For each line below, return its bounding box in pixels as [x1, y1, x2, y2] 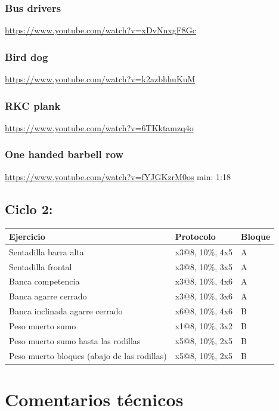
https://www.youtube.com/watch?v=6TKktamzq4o [5, 121, 194, 134]
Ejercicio [9, 230, 45, 242]
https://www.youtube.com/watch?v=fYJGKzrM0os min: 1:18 [5, 170, 231, 183]
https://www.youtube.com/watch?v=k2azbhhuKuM [5, 73, 196, 85]
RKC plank [5, 98, 61, 113]
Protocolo [175, 230, 216, 242]
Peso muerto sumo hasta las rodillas [9, 334, 141, 347]
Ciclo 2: [5, 199, 53, 218]
